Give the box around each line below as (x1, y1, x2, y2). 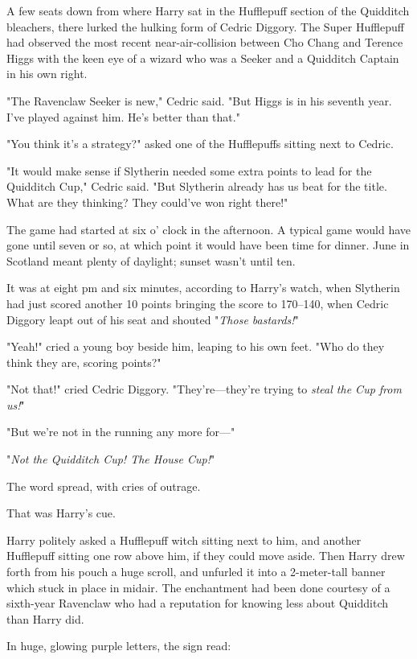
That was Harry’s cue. (6, 505, 116, 521)
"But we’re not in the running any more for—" (6, 423, 235, 440)
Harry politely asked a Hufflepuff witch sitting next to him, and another (6, 531, 362, 548)
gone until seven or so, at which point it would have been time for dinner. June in (6, 237, 410, 253)
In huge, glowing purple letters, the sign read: (6, 637, 231, 654)
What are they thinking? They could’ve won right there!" (6, 193, 288, 210)
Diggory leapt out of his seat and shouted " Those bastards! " (6, 311, 299, 327)
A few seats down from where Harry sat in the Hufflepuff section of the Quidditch (6, 2, 410, 19)
